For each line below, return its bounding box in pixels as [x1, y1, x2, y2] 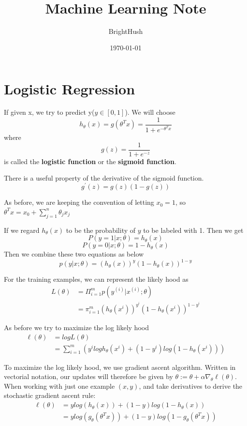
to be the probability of [66, 225, 136, 235]
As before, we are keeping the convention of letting [4, 197, 154, 207]
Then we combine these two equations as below [4, 249, 144, 259]
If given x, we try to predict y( [4, 107, 95, 117]
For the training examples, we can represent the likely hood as [4, 274, 189, 284]
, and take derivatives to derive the [139, 380, 243, 391]
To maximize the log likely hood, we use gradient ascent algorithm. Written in [4, 362, 236, 372]
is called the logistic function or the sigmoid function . [4, 156, 176, 166]
